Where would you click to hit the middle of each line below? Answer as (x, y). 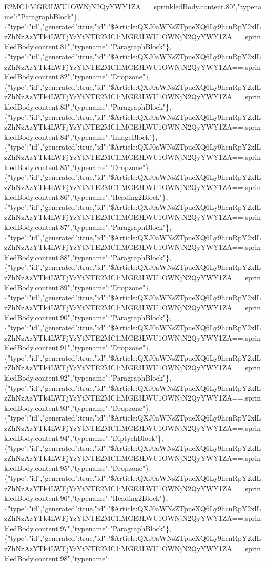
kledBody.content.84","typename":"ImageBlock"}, (81, 136)
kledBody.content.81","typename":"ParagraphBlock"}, (88, 46)
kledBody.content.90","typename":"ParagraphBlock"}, (88, 317)
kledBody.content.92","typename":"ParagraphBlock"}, (88, 377)
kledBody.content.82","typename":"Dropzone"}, (78, 77)
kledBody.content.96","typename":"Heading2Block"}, (86, 498)
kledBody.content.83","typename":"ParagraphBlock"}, (88, 106)
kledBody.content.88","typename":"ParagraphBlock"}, (88, 257)
